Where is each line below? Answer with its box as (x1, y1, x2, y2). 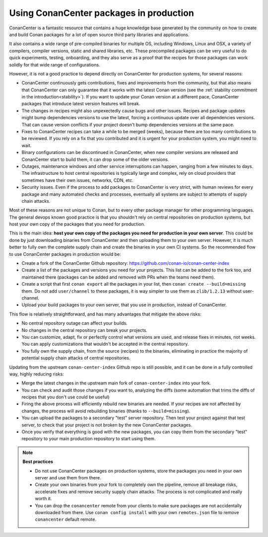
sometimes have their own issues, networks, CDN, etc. (21, 177, 134, 183)
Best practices (22, 459, 53, 464)
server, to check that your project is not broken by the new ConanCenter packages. (21, 422, 192, 428)
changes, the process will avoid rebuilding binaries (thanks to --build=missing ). (21, 408, 191, 414)
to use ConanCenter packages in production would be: (9, 251, 121, 257)
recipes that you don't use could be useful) (21, 394, 110, 400)
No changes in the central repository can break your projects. (21, 327, 147, 333)
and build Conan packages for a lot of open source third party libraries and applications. (9, 31, 190, 37)
